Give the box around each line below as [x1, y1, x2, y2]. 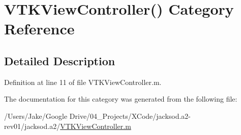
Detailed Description [4, 53, 115, 68]
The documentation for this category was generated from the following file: [4, 94, 237, 104]
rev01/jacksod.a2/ [4, 120, 61, 131]
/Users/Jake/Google [4, 110, 68, 121]
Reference [4, 18, 75, 39]
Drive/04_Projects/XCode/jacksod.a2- [69, 110, 191, 121]
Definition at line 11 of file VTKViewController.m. [4, 76, 162, 87]
